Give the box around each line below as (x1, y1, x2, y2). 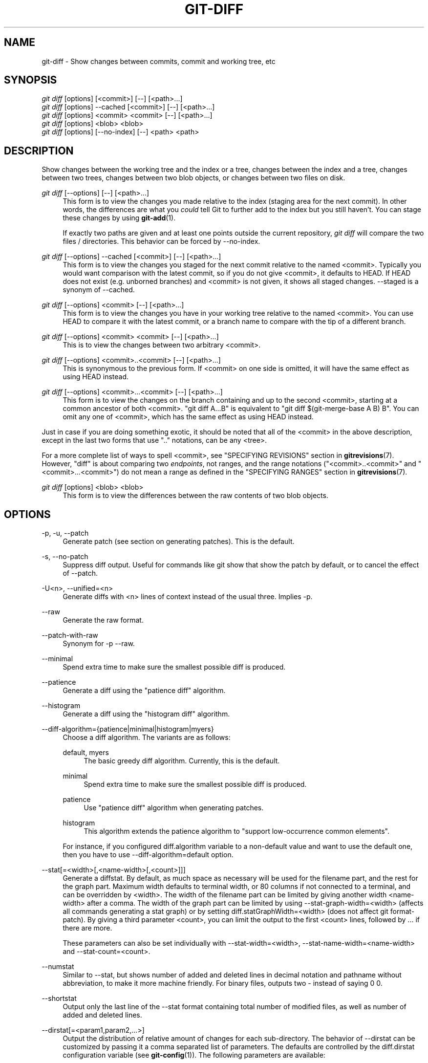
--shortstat (42, 994, 77, 1003)
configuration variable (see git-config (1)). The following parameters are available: (63, 1051, 325, 1060)
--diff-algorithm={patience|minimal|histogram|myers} (42, 725, 214, 734)
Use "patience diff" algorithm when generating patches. (84, 803, 264, 812)
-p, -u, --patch (42, 529, 89, 538)
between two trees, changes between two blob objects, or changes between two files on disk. (42, 174, 345, 182)
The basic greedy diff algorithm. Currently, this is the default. (84, 757, 280, 765)
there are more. (63, 924, 112, 933)
